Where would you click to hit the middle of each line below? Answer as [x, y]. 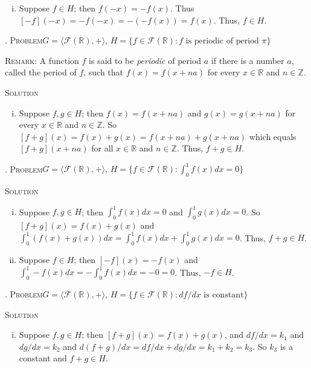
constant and [43, 358]
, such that [104, 72]
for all [102, 148]
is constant [224, 295]
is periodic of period [222, 41]
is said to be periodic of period [145, 60]
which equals [273, 136]
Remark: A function [42, 60]
